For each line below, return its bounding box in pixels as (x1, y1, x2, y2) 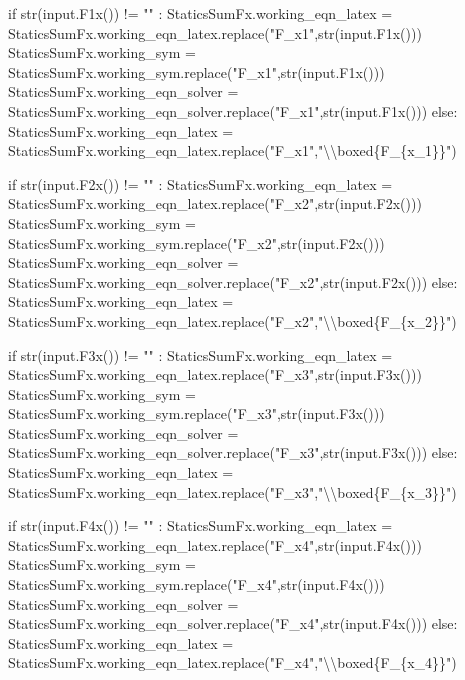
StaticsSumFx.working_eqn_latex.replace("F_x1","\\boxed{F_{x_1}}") (8, 140, 457, 161)
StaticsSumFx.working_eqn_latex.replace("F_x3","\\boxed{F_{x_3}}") (8, 481, 457, 502)
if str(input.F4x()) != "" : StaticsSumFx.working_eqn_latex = (8, 515, 393, 536)
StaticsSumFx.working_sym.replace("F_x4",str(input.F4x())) (8, 574, 385, 595)
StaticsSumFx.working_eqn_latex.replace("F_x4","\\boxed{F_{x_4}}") (8, 652, 457, 673)
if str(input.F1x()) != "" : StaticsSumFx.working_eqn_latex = (8, 3, 393, 23)
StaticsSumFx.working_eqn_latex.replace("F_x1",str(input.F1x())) (8, 22, 422, 43)
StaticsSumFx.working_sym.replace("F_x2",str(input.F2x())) (8, 232, 385, 253)
